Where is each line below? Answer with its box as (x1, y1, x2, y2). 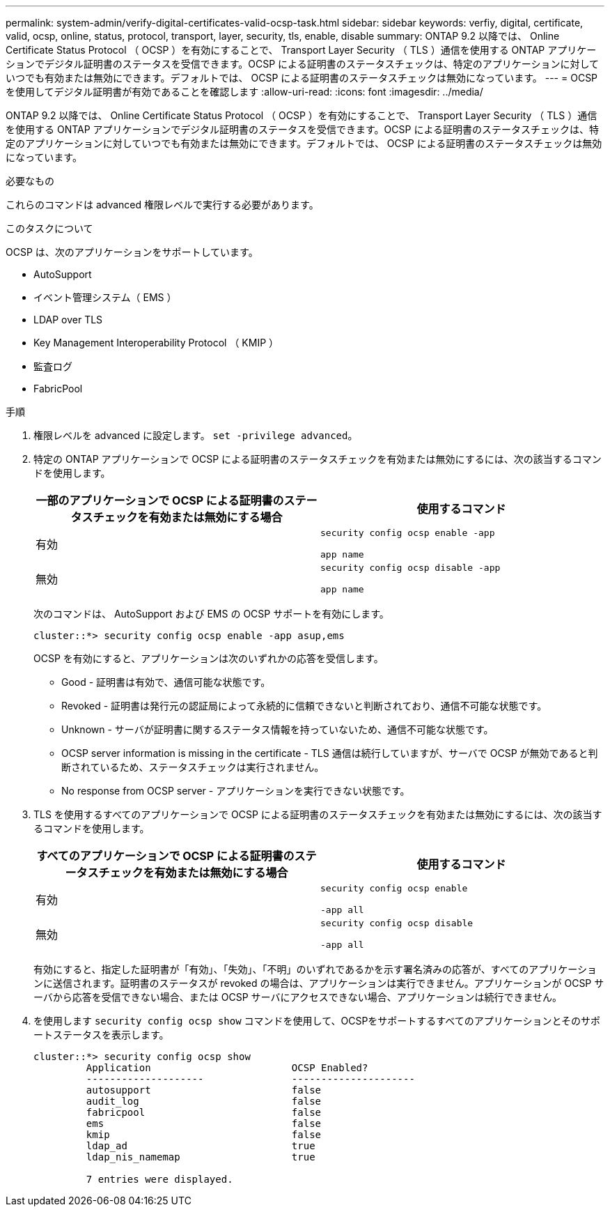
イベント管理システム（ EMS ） (33, 291, 177, 303)
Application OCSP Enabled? (86, 1062, 368, 1073)
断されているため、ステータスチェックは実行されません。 (61, 761, 324, 773)
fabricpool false (86, 1107, 322, 1118)
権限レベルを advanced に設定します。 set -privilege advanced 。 (33, 429, 358, 441)
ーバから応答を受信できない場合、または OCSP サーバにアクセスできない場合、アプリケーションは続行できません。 (33, 991, 563, 1003)
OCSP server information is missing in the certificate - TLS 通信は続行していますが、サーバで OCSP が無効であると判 (61, 747, 598, 759)
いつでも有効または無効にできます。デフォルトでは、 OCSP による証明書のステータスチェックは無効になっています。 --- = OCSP (6, 72, 598, 84)
